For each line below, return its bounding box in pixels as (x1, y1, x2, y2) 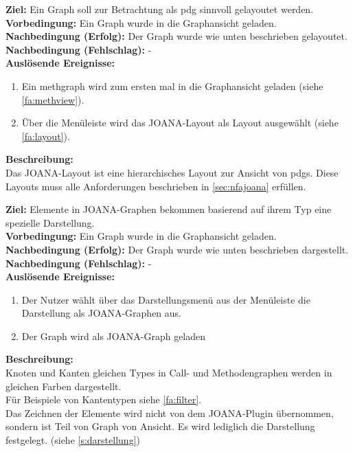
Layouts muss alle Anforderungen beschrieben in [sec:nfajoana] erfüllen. (5, 179, 306, 193)
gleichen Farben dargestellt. (5, 378, 122, 393)
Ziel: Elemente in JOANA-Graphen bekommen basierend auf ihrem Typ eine (5, 202, 332, 216)
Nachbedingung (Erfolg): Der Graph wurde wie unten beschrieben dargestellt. (5, 242, 349, 256)
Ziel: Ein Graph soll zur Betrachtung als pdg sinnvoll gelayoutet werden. (5, 2, 314, 16)
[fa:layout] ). (21, 128, 70, 143)
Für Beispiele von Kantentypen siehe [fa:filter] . (5, 392, 202, 407)
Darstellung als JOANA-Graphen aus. (21, 306, 181, 320)
